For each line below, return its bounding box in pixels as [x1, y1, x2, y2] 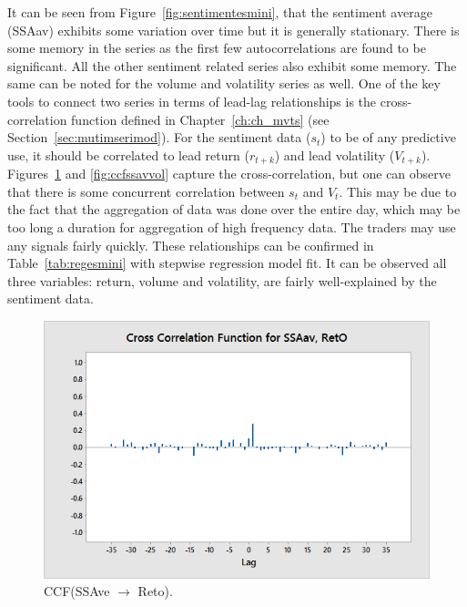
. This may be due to [339, 181, 457, 201]
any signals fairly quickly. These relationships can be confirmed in [7, 235, 374, 254]
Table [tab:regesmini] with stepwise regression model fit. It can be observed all [7, 253, 447, 273]
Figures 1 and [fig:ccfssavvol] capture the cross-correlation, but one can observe [7, 164, 452, 183]
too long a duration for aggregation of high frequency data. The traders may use [7, 217, 456, 236]
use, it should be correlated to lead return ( [7, 145, 249, 164]
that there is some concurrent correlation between [7, 181, 285, 201]
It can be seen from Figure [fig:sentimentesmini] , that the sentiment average [7, 3, 432, 21]
